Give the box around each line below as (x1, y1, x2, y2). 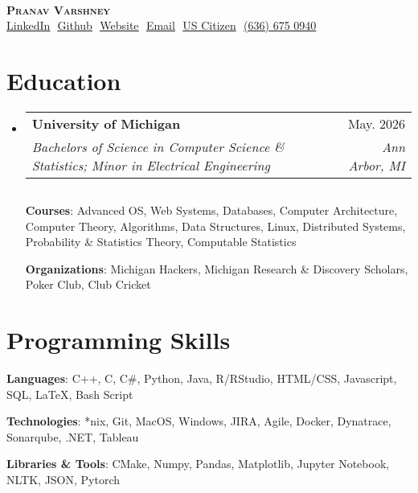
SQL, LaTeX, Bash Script (6, 385, 133, 402)
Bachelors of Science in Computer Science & (31, 137, 285, 156)
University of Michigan (31, 113, 181, 133)
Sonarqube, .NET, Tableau (6, 428, 139, 445)
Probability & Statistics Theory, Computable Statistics (25, 233, 297, 250)
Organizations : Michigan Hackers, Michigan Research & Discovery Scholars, (25, 260, 408, 277)
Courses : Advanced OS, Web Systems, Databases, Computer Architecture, (25, 201, 398, 218)
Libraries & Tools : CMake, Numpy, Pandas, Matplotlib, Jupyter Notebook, (6, 455, 390, 472)
